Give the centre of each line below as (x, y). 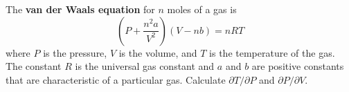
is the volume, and (158, 52)
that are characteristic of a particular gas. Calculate (116, 79)
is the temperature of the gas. (272, 52)
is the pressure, (75, 52)
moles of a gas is (202, 9)
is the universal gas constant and (145, 66)
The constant (34, 66)
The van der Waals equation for (80, 9)
